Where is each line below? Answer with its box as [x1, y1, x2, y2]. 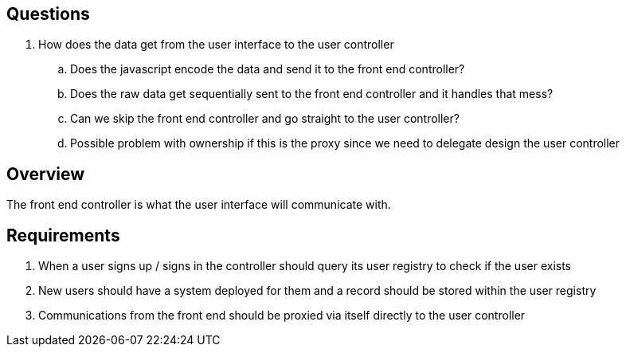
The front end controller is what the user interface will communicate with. [6, 198, 391, 212]
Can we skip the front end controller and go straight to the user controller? [70, 112, 460, 126]
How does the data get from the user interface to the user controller [38, 37, 394, 52]
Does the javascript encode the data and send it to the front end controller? [70, 62, 465, 76]
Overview [6, 163, 85, 184]
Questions [6, 4, 90, 24]
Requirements [6, 225, 120, 245]
